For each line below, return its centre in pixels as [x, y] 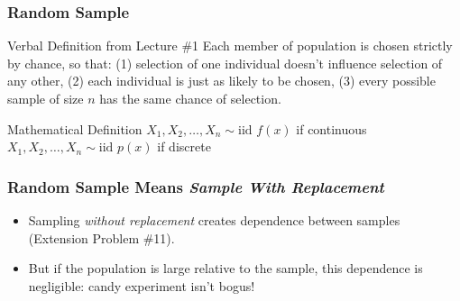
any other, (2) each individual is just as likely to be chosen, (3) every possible [221, 81]
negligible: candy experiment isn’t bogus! [142, 285]
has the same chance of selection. [190, 98]
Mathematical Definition [75, 128]
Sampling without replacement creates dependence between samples [214, 220]
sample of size [46, 98]
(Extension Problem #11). [101, 237]
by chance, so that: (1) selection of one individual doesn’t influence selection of [225, 63]
